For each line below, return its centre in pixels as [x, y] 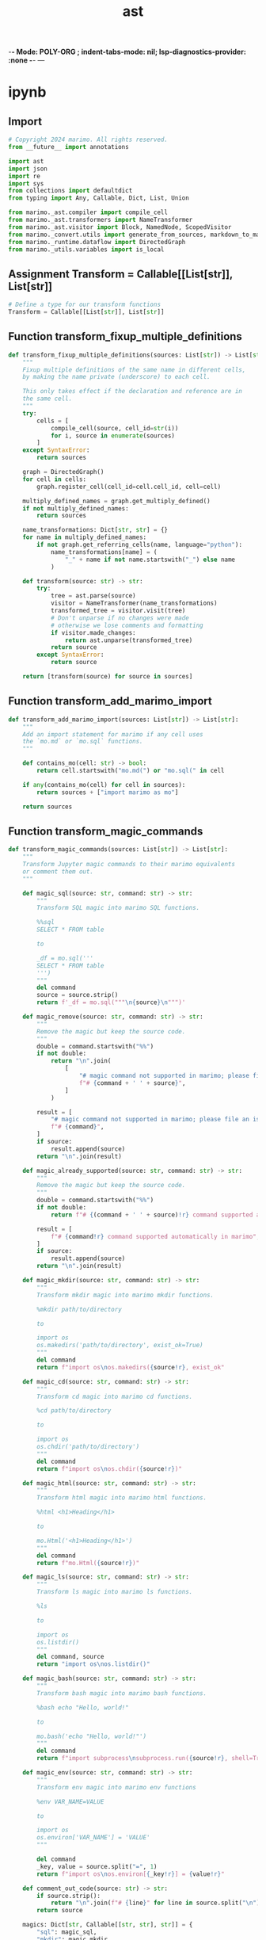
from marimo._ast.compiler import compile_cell [88, 212]
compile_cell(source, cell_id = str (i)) [114, 428]
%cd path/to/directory [74, 1411]
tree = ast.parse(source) [93, 596]
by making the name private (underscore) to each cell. [117, 377]
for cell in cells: [55, 479]
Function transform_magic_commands [106, 831]
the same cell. [47, 399]
